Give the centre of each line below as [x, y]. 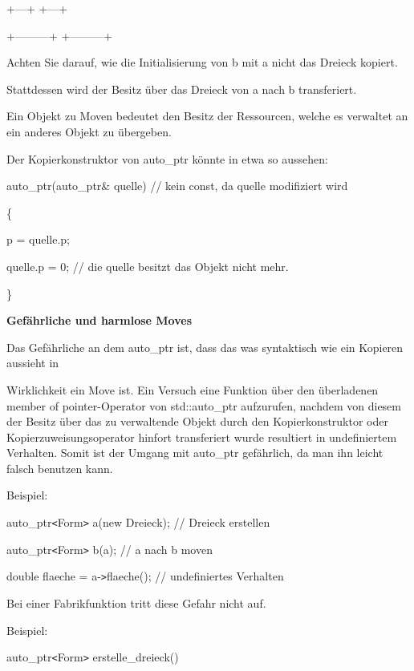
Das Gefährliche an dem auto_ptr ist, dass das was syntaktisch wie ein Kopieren [205, 347]
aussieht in [33, 363]
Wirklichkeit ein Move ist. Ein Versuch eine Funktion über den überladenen [193, 389]
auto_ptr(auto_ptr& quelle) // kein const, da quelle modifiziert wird [177, 186]
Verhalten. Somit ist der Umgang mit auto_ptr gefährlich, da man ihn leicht [195, 453]
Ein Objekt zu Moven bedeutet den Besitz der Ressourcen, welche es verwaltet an [207, 116]
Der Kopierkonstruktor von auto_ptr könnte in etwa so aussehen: [167, 158]
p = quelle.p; [38, 239]
